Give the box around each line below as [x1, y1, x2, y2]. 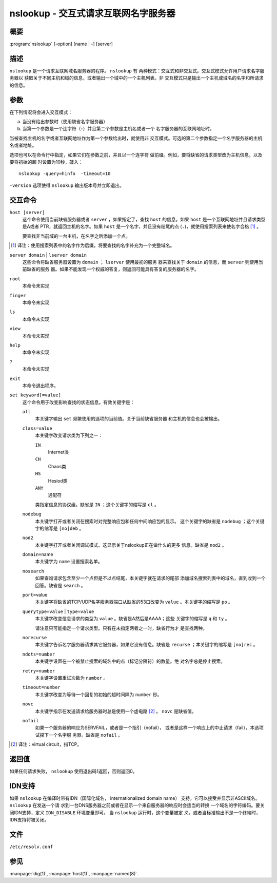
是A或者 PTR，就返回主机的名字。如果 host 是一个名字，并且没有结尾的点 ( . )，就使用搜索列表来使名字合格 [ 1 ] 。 [22, 223, 262, 229]
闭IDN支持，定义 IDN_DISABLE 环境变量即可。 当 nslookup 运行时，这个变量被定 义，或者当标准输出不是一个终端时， [9, 809, 261, 816]
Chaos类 [48, 463, 67, 469]
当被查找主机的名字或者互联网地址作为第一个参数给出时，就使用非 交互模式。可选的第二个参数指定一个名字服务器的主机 [9, 135, 263, 141]
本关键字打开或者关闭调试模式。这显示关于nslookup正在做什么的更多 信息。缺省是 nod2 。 [35, 542, 227, 548]
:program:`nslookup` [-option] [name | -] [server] [9, 41, 113, 47]
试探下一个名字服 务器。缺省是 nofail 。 [35, 732, 123, 738]
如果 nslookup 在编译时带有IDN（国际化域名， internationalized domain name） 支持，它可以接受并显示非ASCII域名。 [9, 795, 260, 801]
